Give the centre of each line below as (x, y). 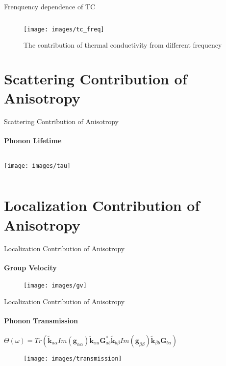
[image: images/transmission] (73, 358)
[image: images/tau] (38, 166)
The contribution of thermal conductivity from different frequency (123, 45)
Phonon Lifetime (33, 141)
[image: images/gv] (55, 285)
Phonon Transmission (41, 320)
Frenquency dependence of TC (50, 6)
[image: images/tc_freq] (64, 29)
